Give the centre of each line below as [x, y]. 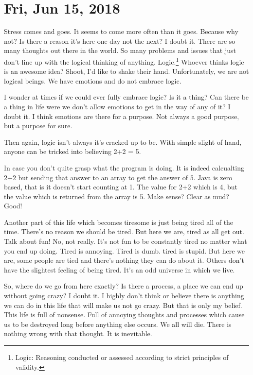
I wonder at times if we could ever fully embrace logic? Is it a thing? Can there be [126, 97]
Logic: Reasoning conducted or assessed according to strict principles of [122, 357]
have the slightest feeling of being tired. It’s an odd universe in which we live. [119, 269]
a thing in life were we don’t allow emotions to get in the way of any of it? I [117, 106]
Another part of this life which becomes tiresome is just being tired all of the [119, 222]
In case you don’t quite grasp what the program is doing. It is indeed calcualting [124, 167]
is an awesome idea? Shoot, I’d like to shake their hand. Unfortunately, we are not [126, 71]
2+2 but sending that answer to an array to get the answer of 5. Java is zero [118, 177]
